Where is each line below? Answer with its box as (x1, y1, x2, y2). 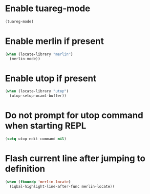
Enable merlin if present (5, 36, 104, 46)
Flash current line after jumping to (5, 153, 146, 164)
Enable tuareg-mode (5, 3, 90, 14)
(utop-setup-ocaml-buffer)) (9, 93, 67, 98)
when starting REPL (5, 120, 86, 131)
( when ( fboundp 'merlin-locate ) (5, 179, 71, 184)
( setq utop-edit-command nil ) (5, 136, 67, 142)
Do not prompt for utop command (5, 110, 143, 121)
